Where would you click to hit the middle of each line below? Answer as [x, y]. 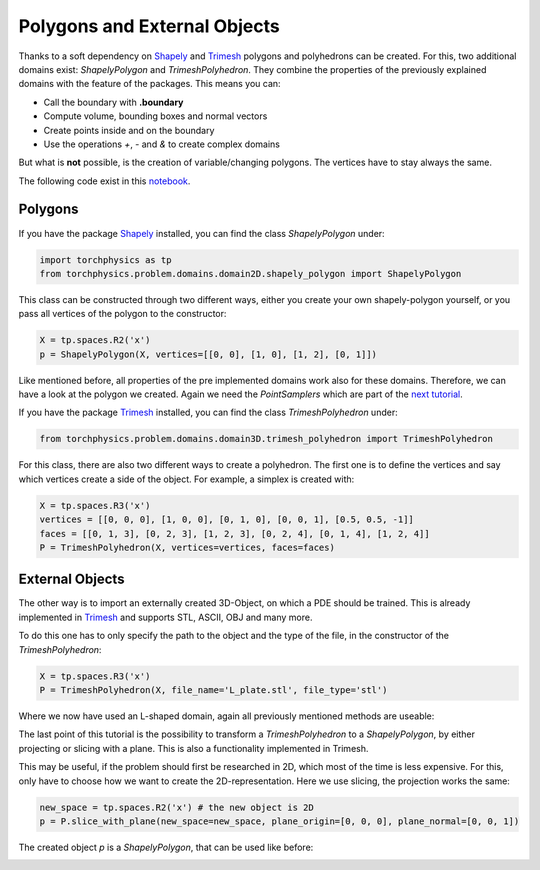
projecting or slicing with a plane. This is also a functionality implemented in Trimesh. [193, 748]
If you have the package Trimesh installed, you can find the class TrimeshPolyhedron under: [208, 412]
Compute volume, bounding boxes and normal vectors [155, 116]
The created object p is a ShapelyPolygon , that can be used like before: [166, 847]
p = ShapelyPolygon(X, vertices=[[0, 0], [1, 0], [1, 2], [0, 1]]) [208, 354]
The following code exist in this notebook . [104, 181]
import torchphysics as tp [105, 259]
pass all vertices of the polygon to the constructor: [122, 314]
